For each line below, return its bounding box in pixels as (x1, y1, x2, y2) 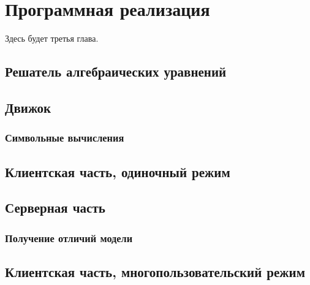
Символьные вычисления (5, 130, 124, 145)
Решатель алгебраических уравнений (5, 62, 227, 81)
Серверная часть (5, 198, 105, 217)
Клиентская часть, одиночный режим (5, 162, 230, 181)
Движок (5, 97, 51, 116)
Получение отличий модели (5, 230, 133, 245)
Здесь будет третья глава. (5, 32, 99, 45)
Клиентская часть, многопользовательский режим (5, 262, 305, 281)
